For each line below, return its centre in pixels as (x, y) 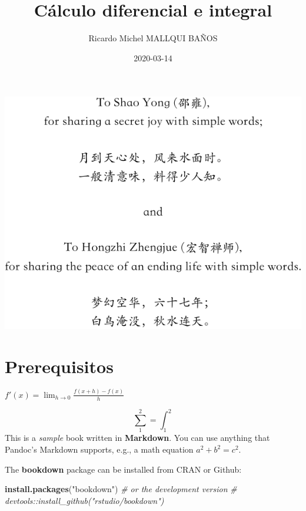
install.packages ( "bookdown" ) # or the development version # (121, 489)
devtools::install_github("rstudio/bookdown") (84, 500)
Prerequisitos (59, 366)
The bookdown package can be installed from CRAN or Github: (123, 469)
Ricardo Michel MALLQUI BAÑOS (153, 38)
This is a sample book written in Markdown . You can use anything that (137, 438)
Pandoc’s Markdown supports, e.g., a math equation (99, 449)
